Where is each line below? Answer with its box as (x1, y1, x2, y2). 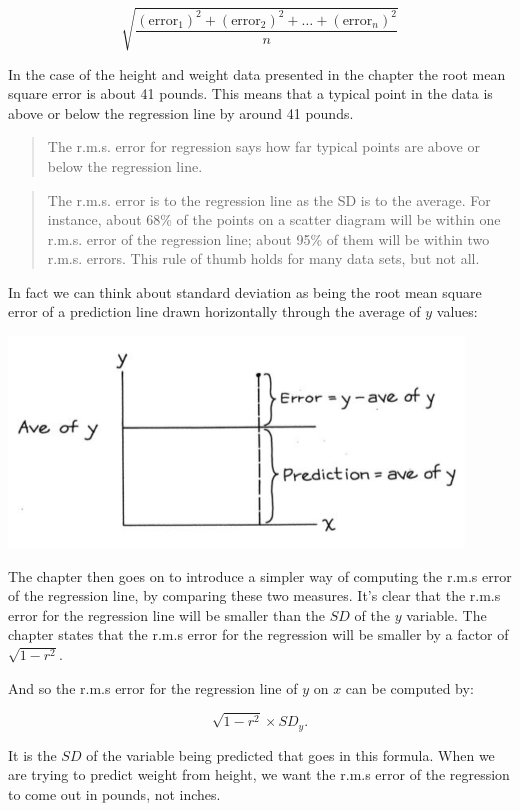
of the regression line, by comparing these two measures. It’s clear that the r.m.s (8, 585, 501, 606)
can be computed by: (345, 677, 474, 698)
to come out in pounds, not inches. (8, 784, 221, 805)
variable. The (406, 604, 487, 625)
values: (436, 301, 478, 322)
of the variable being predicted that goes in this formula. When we (86, 744, 495, 765)
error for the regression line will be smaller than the (8, 604, 326, 625)
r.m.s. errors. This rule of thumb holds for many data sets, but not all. (47, 248, 480, 269)
